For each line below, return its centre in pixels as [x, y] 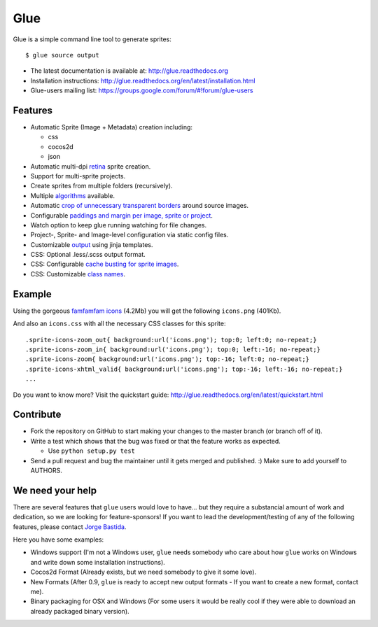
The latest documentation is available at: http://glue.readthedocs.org [129, 71]
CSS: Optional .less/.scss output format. [88, 255]
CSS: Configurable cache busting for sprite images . [105, 264]
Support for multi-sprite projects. [78, 176]
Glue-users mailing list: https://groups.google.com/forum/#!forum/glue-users [142, 90]
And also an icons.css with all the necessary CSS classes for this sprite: [119, 324]
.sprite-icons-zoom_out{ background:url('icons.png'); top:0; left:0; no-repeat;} [171, 340]
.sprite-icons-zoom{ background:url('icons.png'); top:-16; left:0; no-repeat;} [168, 359]
